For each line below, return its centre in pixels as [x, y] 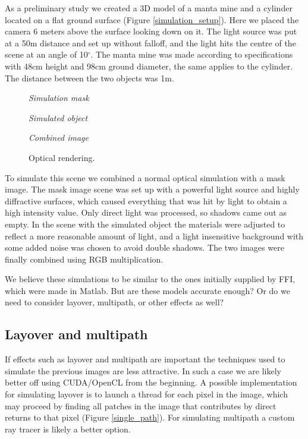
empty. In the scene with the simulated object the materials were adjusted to [145, 224]
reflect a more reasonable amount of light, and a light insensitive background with [154, 236]
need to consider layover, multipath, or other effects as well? [114, 302]
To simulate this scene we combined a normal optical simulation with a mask [145, 177]
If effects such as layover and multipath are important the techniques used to [145, 359]
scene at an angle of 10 [46, 54]
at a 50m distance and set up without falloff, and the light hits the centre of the [150, 42]
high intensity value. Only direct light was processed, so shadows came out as [146, 212]
